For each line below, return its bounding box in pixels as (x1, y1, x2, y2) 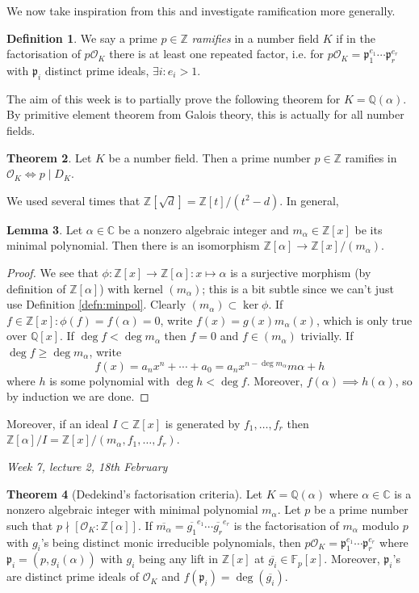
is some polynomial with (49, 372, 170, 389)
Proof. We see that (6, 263, 98, 280)
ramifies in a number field (191, 29, 320, 46)
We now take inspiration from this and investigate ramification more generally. (6, 2, 396, 19)
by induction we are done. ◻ (6, 388, 149, 405)
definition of (6, 280, 66, 296)
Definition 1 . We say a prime (6, 29, 157, 46)
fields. (6, 121, 36, 138)
